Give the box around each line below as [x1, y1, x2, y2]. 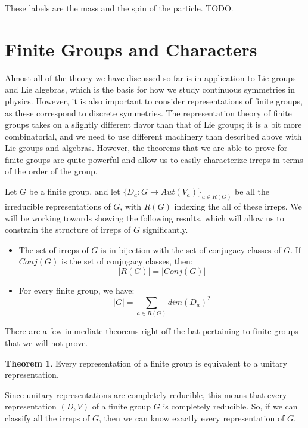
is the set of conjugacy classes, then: [61, 255, 193, 267]
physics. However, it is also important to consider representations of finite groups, [5, 94, 303, 107]
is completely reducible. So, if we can [163, 400, 298, 412]
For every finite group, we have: [18, 284, 135, 296]
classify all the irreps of [5, 411, 90, 424]
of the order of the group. [5, 165, 98, 177]
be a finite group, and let [29, 185, 120, 198]
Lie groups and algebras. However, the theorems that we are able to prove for [5, 141, 288, 154]
